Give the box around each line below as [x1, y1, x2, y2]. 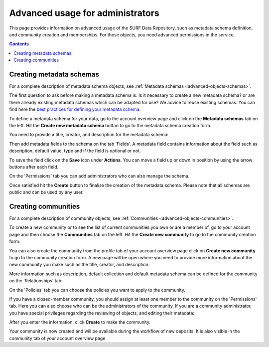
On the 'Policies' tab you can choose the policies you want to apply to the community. [9, 287, 185, 293]
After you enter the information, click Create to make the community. [9, 319, 150, 325]
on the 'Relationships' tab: [9, 278, 63, 284]
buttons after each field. [9, 164, 59, 170]
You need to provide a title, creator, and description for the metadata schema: [9, 132, 169, 138]
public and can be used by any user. [9, 189, 84, 195]
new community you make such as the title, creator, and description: [9, 262, 150, 268]
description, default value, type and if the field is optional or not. [9, 148, 141, 154]
